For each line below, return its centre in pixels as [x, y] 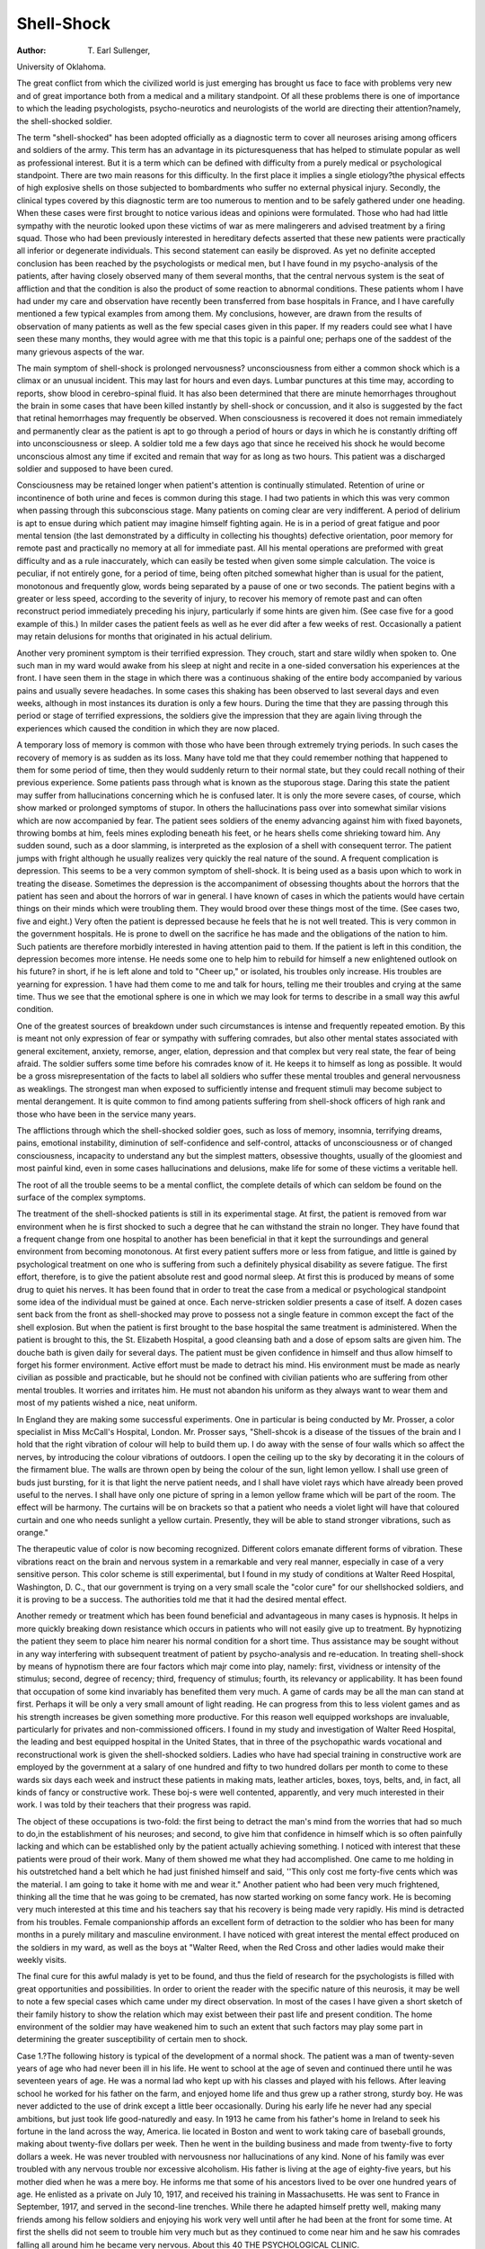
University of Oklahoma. [62, 67]
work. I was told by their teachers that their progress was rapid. [134, 1805]
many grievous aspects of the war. [80, 352]
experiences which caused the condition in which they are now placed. [148, 728]
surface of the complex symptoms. [81, 1197]
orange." [32, 1533]
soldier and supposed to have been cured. [95, 469]
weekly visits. [42, 1959]
